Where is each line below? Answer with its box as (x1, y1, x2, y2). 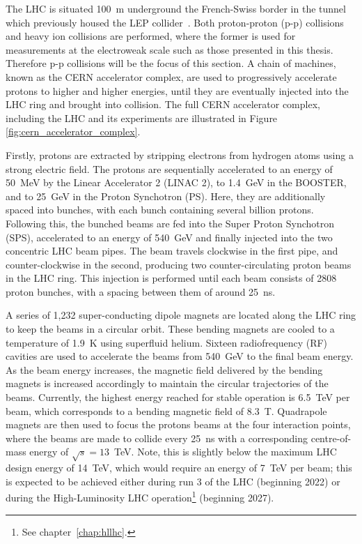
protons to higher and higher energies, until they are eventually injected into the (6, 83, 349, 98)
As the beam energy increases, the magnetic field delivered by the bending (6, 362, 323, 377)
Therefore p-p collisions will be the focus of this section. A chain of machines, (6, 56, 336, 70)
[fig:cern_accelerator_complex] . (6, 124, 141, 139)
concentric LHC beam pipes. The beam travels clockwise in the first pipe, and (6, 243, 338, 258)
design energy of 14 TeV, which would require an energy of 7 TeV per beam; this (6, 460, 352, 475)
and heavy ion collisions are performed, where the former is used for (6, 29, 296, 43)
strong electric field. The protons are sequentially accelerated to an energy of (6, 161, 333, 176)
